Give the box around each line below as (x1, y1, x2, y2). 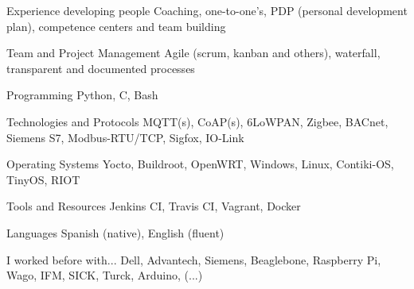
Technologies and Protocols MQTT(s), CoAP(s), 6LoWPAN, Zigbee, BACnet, (6, 113, 389, 129)
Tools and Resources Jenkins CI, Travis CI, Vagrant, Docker (6, 198, 301, 214)
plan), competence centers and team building (6, 17, 226, 34)
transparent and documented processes (6, 60, 195, 76)
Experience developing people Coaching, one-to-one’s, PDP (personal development (6, 2, 408, 18)
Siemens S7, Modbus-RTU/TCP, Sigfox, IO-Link (6, 129, 244, 145)
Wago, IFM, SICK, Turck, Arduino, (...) (6, 267, 203, 283)
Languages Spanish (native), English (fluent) (6, 224, 225, 241)
